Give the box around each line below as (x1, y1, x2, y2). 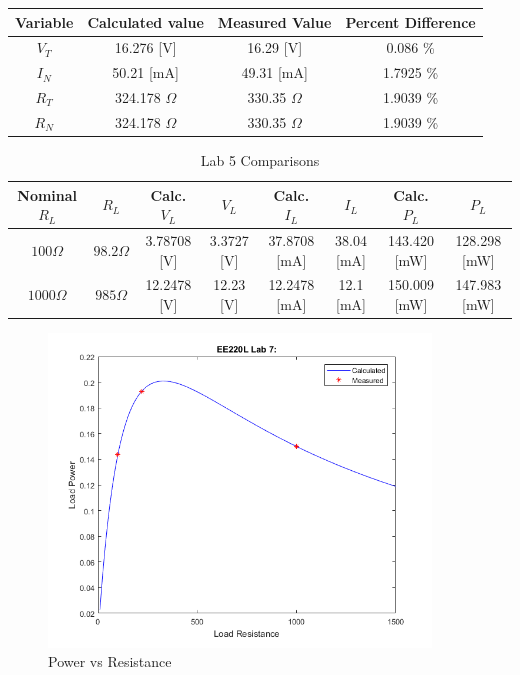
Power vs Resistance (48, 651, 172, 672)
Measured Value (217, 11, 332, 32)
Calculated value (87, 11, 204, 32)
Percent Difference (345, 11, 476, 32)
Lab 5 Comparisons (200, 149, 320, 170)
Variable (15, 11, 74, 32)
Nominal (17, 184, 78, 205)
